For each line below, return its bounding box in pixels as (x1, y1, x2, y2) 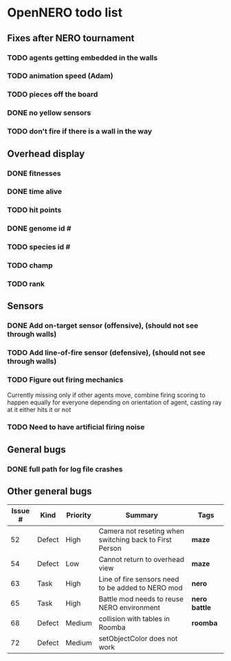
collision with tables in (98, 614, 170, 623)
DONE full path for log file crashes (7, 464, 123, 474)
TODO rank (7, 279, 45, 289)
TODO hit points (7, 205, 62, 215)
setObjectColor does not (98, 633, 178, 643)
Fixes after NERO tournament (7, 32, 135, 44)
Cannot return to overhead (98, 554, 184, 564)
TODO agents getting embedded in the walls (7, 53, 158, 63)
